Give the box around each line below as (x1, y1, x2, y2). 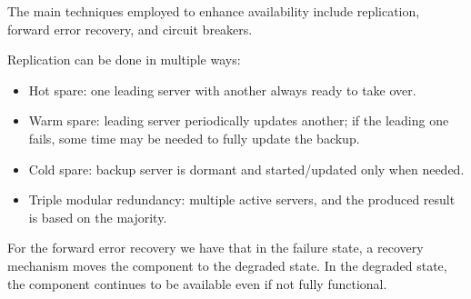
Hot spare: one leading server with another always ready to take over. (28, 80, 416, 99)
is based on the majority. (28, 207, 167, 226)
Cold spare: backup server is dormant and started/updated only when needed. (28, 159, 465, 178)
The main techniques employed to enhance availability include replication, (7, 2, 420, 20)
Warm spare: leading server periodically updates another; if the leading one (28, 111, 449, 130)
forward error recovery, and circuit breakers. (7, 19, 253, 38)
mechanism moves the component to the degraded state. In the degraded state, (7, 255, 447, 274)
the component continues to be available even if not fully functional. (7, 274, 387, 293)
